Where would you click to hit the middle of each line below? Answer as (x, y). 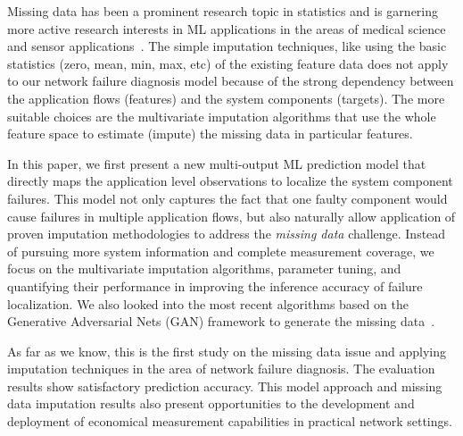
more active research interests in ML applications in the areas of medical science (227, 28)
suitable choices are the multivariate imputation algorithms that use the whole (222, 116)
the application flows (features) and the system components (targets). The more (226, 98)
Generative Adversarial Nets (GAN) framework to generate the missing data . (221, 321)
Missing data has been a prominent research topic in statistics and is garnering (223, 11)
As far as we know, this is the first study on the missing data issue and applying (227, 351)
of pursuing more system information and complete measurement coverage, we (221, 251)
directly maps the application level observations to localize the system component (230, 181)
